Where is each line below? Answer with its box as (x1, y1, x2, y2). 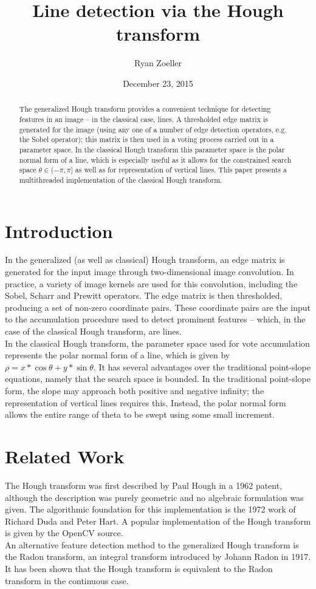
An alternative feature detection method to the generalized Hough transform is (5, 538, 299, 551)
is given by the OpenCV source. (5, 526, 123, 539)
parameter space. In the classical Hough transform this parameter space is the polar (19, 144, 285, 154)
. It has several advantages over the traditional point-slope (93, 360, 311, 373)
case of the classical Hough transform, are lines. (5, 325, 182, 338)
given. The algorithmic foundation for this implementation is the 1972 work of (5, 503, 296, 516)
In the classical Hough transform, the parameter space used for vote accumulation (5, 336, 310, 349)
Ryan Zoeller (134, 56, 182, 69)
